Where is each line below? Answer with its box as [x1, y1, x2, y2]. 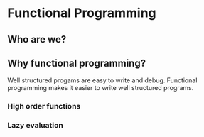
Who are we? [7, 33, 67, 45]
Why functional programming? [7, 57, 146, 69]
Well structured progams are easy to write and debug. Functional [7, 76, 198, 84]
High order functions [7, 102, 81, 111]
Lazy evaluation [7, 121, 64, 131]
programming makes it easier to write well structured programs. [7, 84, 194, 92]
